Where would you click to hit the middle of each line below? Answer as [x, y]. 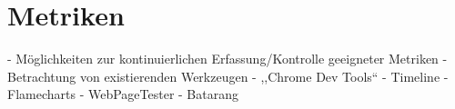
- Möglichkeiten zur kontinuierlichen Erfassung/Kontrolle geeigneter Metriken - [227, 59]
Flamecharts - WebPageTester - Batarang [123, 94]
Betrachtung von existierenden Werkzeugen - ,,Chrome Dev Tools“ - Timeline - [228, 76]
